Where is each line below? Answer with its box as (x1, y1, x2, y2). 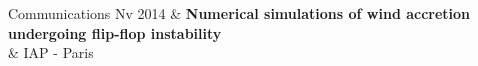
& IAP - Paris (8, 42, 94, 63)
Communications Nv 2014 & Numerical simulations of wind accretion (8, 3, 471, 23)
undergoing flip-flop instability (8, 22, 222, 43)
